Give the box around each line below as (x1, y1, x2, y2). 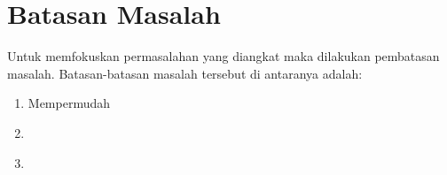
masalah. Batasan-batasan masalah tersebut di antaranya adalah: (7, 64, 363, 82)
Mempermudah (27, 94, 111, 112)
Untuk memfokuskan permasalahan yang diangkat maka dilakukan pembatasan (7, 47, 440, 65)
